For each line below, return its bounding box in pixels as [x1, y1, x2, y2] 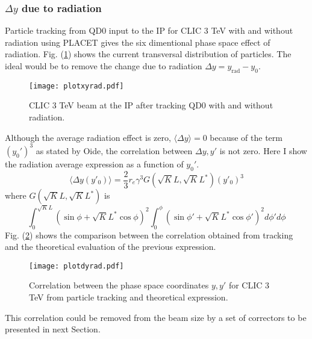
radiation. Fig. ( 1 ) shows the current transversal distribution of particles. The [5, 48, 292, 60]
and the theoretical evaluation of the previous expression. [5, 240, 216, 253]
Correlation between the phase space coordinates [29, 279, 209, 291]
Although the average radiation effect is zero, [5, 131, 171, 143]
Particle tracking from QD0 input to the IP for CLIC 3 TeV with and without [5, 24, 293, 37]
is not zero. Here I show [219, 144, 307, 157]
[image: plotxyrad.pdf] [29, 81, 124, 90]
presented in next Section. [5, 323, 101, 335]
